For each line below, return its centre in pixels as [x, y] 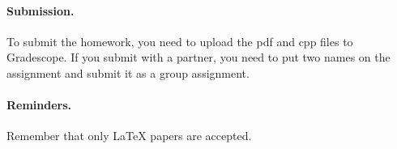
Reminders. [39, 105]
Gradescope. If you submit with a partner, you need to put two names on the [198, 57]
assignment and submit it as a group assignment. [128, 72]
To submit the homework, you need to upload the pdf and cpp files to [180, 41]
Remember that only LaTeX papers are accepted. [129, 136]
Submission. [41, 10]
